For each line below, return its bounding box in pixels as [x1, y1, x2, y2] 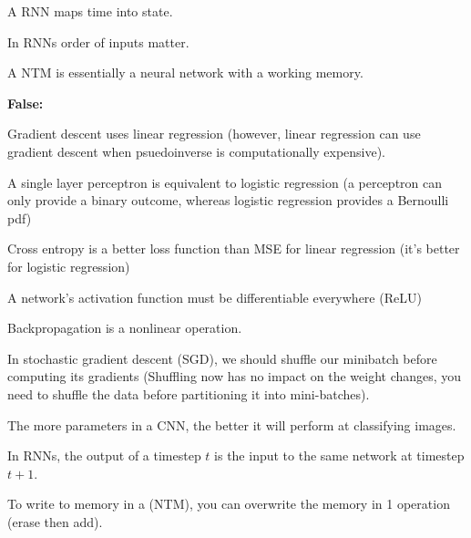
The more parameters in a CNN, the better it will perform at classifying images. [7, 415, 456, 434]
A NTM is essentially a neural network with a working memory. [7, 63, 363, 82]
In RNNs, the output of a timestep [7, 446, 201, 465]
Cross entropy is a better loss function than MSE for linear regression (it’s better [7, 239, 460, 258]
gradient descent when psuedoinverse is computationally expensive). [7, 141, 386, 160]
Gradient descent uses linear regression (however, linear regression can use [7, 124, 421, 143]
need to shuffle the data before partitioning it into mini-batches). [7, 384, 370, 403]
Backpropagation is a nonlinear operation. [7, 318, 242, 337]
